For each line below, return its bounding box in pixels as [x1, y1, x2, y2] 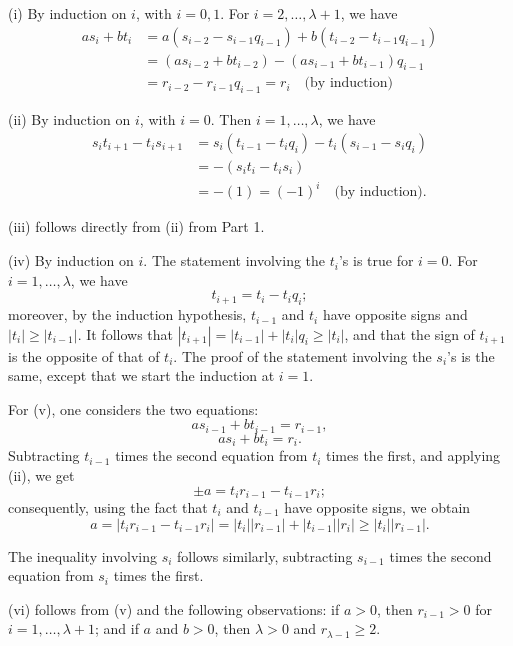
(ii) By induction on [8, 109, 131, 130]
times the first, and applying [326, 445, 501, 466]
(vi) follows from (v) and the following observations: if [8, 598, 340, 619]
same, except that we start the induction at [8, 365, 275, 386]
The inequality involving [8, 545, 157, 566]
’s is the [447, 345, 495, 366]
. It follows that [77, 323, 174, 344]
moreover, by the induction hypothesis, [8, 304, 247, 325]
